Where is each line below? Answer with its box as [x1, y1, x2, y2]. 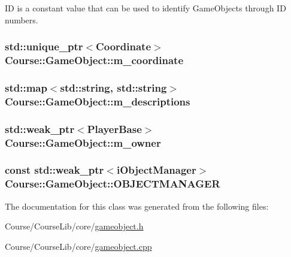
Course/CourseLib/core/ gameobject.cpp [5, 240, 152, 252]
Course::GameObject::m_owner [5, 135, 161, 150]
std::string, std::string [60, 80, 167, 95]
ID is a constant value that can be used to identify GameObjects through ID [5, 2, 286, 14]
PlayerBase [87, 121, 142, 136]
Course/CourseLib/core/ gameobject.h [5, 220, 144, 232]
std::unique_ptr [5, 39, 83, 54]
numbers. [5, 13, 38, 26]
